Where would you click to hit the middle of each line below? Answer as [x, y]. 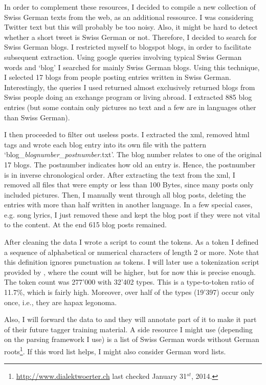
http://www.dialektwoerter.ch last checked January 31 [102, 376]
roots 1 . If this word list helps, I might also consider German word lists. [115, 350]
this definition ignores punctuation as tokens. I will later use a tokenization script [132, 262]
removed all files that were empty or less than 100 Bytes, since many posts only [129, 185]
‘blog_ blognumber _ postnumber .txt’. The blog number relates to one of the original [133, 154]
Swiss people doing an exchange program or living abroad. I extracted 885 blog [128, 97]
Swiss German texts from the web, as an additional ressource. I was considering [129, 17]
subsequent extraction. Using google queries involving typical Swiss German [123, 57]
